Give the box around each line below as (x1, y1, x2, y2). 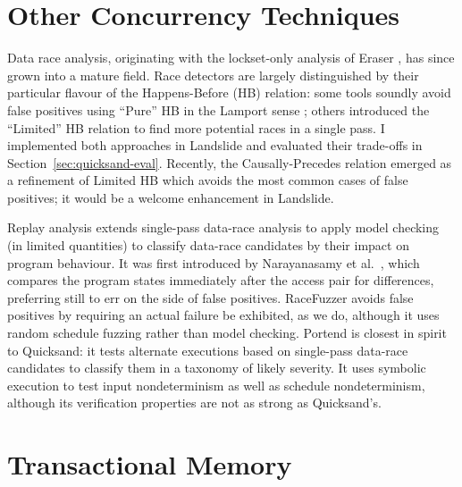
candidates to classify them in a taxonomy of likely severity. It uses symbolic (7, 358, 426, 377)
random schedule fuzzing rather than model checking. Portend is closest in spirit (7, 323, 447, 342)
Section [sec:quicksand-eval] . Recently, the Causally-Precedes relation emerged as (7, 153, 452, 172)
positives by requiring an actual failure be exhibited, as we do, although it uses (7, 306, 440, 324)
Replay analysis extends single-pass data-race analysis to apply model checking (7, 218, 440, 237)
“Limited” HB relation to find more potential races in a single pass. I (7, 118, 385, 137)
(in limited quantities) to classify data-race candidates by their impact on (7, 236, 409, 255)
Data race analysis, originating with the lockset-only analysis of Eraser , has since (7, 48, 455, 67)
